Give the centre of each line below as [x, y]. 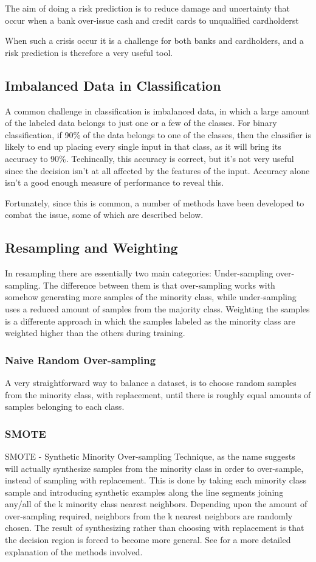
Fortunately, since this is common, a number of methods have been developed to [155, 202]
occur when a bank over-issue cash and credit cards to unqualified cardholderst [152, 20]
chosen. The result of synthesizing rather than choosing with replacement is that [155, 528]
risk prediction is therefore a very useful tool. [89, 52]
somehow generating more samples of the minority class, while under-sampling [151, 297]
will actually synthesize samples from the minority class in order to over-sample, [154, 468]
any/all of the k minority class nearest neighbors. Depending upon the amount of [156, 504]
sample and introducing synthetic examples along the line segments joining [144, 492]
